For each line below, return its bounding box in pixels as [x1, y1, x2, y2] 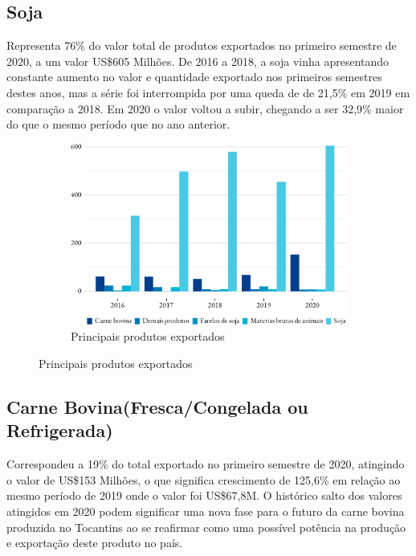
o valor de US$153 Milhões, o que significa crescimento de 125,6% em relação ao [6, 471, 401, 488]
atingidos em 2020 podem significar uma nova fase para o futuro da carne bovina [6, 502, 405, 519]
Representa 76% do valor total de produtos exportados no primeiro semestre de [6, 37, 397, 54]
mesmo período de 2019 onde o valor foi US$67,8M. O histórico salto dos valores [6, 487, 402, 504]
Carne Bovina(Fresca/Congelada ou [6, 394, 308, 419]
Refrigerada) [6, 418, 113, 443]
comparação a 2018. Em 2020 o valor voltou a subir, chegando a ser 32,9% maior [6, 100, 404, 117]
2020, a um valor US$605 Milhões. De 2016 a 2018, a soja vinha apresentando [6, 52, 389, 69]
